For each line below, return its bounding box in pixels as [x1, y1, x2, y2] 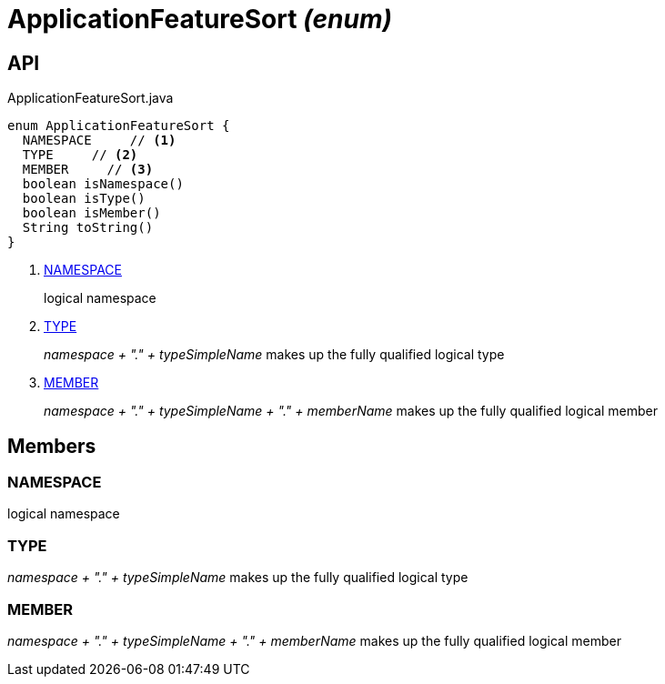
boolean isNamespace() [22, 176, 184, 192]
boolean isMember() [22, 206, 161, 221]
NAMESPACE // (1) [22, 133, 176, 148]
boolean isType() [22, 191, 146, 206]
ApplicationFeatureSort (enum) [7, 4, 392, 35]
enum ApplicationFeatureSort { [7, 118, 230, 134]
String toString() [22, 220, 154, 236]
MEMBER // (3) [22, 162, 154, 177]
